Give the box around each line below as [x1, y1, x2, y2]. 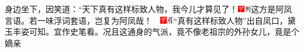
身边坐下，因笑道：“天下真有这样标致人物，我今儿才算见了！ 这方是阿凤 [5, 3, 292, 14]
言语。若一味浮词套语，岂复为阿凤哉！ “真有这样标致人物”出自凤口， [5, 14, 288, 26]
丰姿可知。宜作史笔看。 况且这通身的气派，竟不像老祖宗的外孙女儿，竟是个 [12, 25, 299, 38]
